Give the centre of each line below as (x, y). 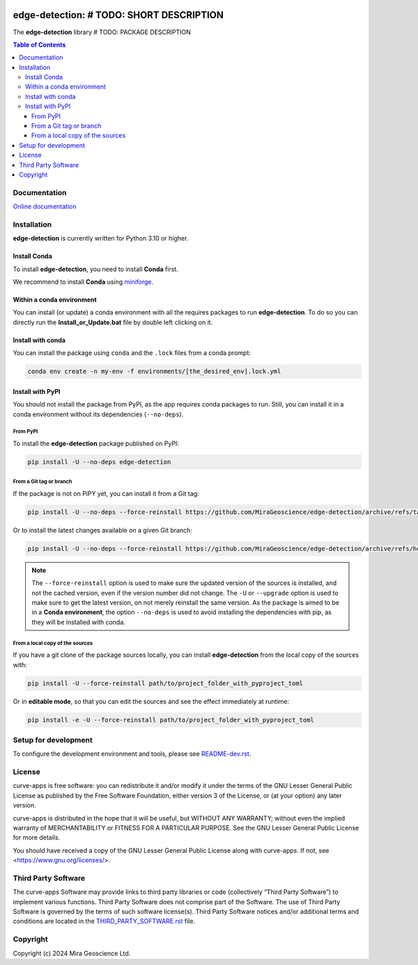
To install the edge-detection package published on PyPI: (96, 443)
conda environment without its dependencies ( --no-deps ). (98, 414)
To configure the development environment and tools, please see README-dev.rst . (132, 754)
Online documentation (45, 206)
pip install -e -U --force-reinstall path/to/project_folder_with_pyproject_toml (171, 720)
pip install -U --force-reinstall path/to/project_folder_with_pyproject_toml (165, 683)
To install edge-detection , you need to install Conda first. (96, 269)
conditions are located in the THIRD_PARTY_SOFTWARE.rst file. (104, 921)
